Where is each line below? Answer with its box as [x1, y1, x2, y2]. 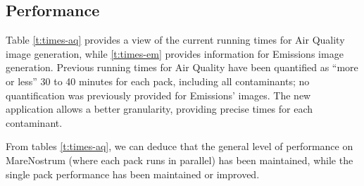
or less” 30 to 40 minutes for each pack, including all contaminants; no [6, 73, 310, 88]
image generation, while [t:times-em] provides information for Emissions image [6, 46, 344, 61]
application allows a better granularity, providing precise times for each [6, 101, 313, 116]
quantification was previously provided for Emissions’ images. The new [6, 87, 311, 102]
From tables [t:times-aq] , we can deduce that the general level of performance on [6, 139, 353, 154]
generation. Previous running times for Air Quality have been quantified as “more [6, 60, 358, 75]
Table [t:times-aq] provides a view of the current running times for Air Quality [6, 32, 345, 47]
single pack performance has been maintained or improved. [6, 166, 260, 181]
